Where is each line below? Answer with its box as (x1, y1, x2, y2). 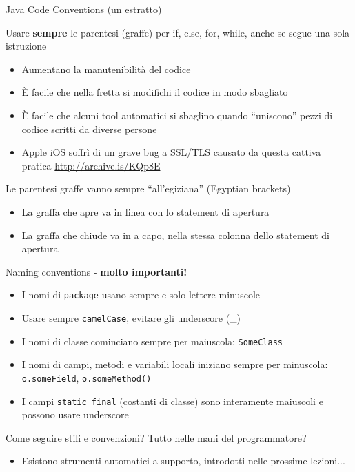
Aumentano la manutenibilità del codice (21, 61, 191, 76)
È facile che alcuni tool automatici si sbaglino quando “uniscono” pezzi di (21, 107, 333, 122)
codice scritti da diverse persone (21, 121, 157, 136)
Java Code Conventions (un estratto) (6, 2, 162, 16)
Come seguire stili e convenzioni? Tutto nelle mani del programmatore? (6, 430, 307, 444)
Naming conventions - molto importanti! (6, 264, 187, 278)
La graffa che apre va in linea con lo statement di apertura (21, 204, 270, 218)
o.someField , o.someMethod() (21, 370, 152, 384)
